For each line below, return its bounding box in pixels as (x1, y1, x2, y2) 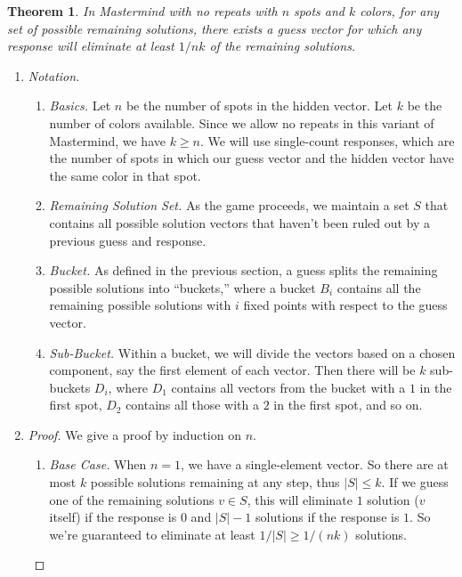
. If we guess (381, 473, 449, 492)
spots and (294, 2, 344, 20)
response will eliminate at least (7, 37, 174, 55)
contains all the (336, 278, 421, 297)
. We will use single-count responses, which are (200, 131, 455, 150)
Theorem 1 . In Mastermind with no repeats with (7, 2, 278, 20)
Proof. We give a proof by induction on (28, 425, 241, 443)
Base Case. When (49, 455, 147, 474)
